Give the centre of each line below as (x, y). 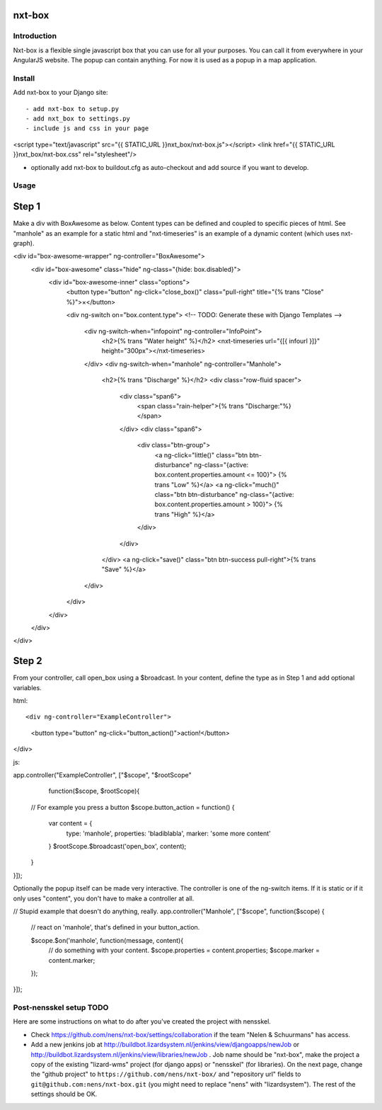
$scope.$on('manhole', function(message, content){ (107, 940)
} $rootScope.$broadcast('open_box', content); (117, 846)
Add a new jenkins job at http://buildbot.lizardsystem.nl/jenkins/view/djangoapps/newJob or (165, 1045)
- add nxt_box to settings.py (78, 119)
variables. (27, 687)
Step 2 (28, 661)
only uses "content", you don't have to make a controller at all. (104, 898)
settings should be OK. (64, 1094)
